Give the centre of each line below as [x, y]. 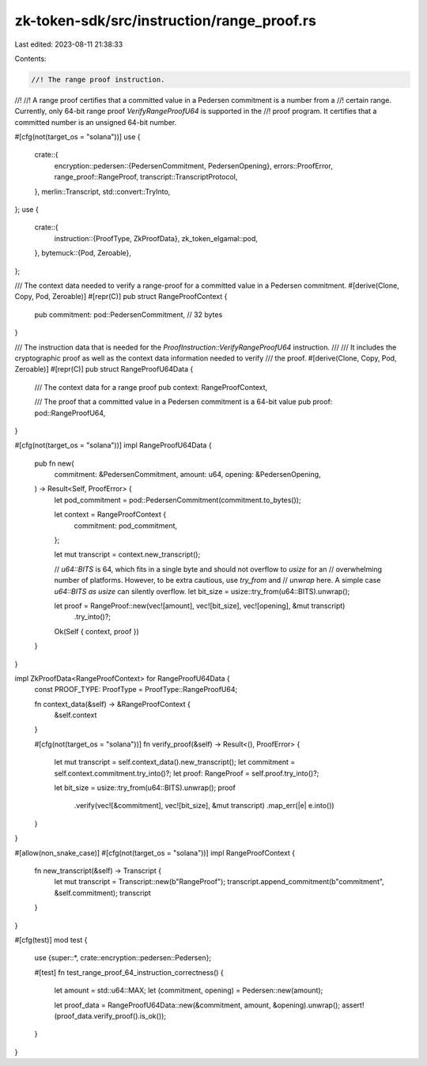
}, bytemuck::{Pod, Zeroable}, [83, 253]
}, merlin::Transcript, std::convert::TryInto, [102, 191]
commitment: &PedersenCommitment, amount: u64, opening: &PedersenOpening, [187, 474]
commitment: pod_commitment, [126, 525]
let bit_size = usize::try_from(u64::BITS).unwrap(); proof [145, 788]
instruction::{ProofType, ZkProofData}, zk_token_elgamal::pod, [156, 238]
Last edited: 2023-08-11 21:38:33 [69, 44]
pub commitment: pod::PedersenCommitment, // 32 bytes [128, 314]
